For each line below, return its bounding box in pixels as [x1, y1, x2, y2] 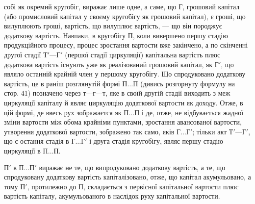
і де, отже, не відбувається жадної [141, 107, 244, 117]
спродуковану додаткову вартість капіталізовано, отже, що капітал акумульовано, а [4, 172, 251, 182]
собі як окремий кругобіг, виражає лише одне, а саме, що [4, 1, 177, 11]
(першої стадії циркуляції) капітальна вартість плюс [65, 49, 221, 59]
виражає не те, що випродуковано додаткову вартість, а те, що [39, 162, 226, 172]
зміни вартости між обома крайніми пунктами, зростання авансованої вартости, [4, 117, 242, 127]
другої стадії [4, 49, 41, 59]
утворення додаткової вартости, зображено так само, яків [4, 126, 175, 136]
